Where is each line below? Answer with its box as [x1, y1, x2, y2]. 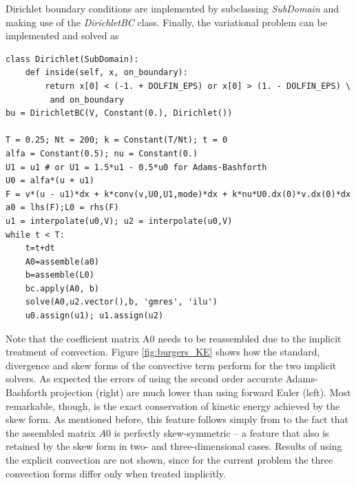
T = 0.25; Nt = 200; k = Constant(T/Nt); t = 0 [6, 135, 228, 145]
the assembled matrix [6, 425, 96, 440]
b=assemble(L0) [25, 270, 94, 280]
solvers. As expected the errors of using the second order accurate [6, 371, 283, 386]
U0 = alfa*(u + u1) [6, 176, 94, 186]
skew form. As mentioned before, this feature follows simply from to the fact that [6, 412, 348, 426]
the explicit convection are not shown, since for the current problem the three [6, 453, 333, 466]
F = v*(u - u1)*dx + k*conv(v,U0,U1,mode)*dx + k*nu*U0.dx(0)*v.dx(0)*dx [6, 189, 351, 199]
